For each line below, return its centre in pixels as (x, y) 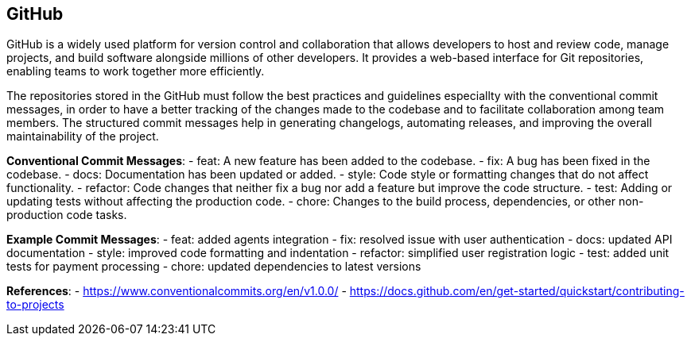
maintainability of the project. (83, 136)
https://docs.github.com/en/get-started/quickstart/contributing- (517, 291)
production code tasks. (67, 215)
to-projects (35, 305)
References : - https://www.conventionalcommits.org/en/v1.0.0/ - (177, 291)
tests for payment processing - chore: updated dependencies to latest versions (214, 267)
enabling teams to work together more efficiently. (136, 71)
